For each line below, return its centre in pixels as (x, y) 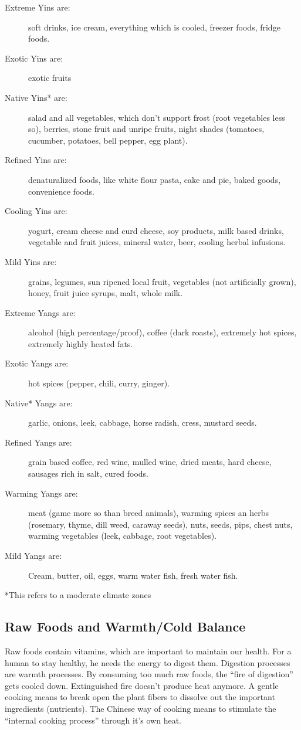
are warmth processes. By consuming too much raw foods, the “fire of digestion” (149, 674)
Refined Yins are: (36, 160)
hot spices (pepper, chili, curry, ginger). (99, 383)
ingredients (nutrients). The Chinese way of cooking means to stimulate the (141, 708)
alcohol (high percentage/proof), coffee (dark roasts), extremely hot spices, (163, 332)
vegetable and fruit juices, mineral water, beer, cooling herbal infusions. (157, 242)
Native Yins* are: (36, 97)
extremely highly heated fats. (81, 343)
